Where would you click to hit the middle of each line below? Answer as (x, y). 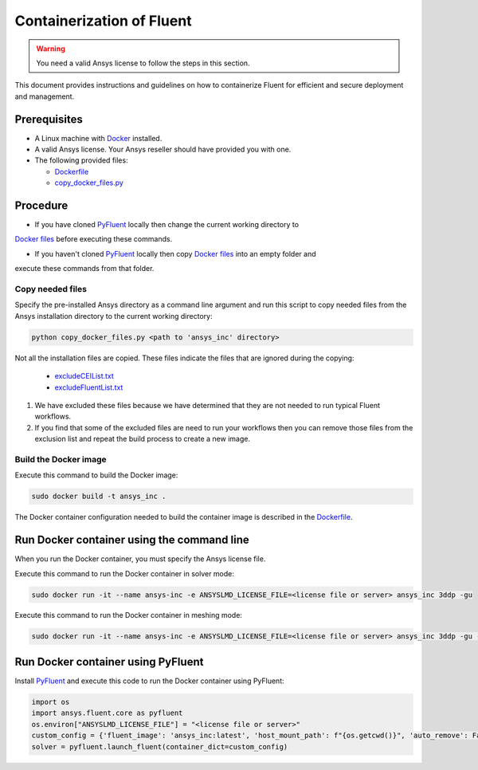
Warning (51, 49)
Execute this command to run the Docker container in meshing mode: (129, 615)
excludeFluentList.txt (89, 387)
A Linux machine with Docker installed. (98, 138)
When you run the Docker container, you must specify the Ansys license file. (140, 559)
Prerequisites (49, 119)
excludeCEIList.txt (84, 376)
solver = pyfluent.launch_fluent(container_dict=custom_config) (160, 746)
